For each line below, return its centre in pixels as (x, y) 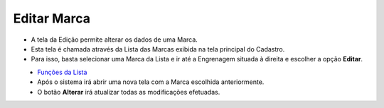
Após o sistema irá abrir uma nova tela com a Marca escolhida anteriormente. (151, 82)
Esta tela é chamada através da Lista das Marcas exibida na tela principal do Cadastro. (158, 49)
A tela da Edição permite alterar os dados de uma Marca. (114, 40)
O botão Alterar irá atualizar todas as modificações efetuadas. (129, 92)
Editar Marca (52, 18)
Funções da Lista (62, 72)
